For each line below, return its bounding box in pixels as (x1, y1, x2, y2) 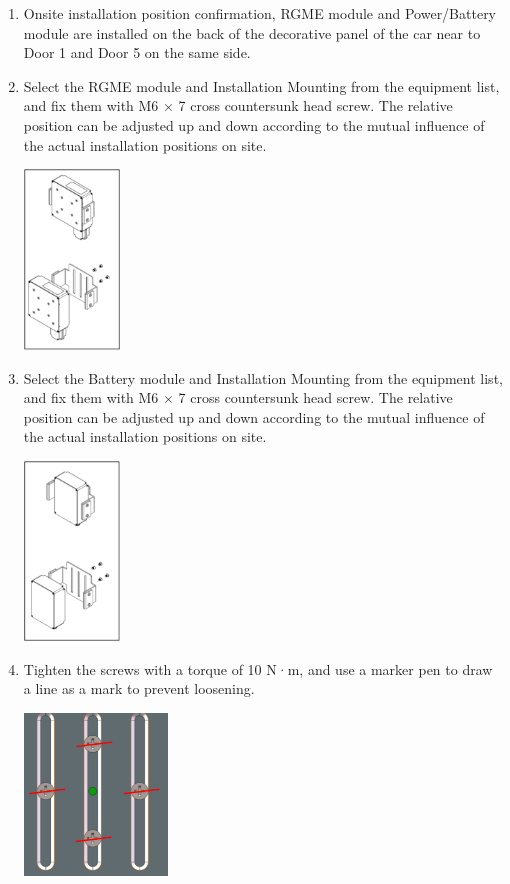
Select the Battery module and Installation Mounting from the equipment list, (23, 367, 503, 388)
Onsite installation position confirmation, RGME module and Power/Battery (23, 3, 497, 23)
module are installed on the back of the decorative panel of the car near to (23, 22, 481, 43)
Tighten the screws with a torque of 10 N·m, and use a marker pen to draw (23, 658, 493, 679)
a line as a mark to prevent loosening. (23, 678, 255, 699)
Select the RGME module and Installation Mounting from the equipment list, (23, 75, 500, 96)
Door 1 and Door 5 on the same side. (23, 42, 251, 63)
